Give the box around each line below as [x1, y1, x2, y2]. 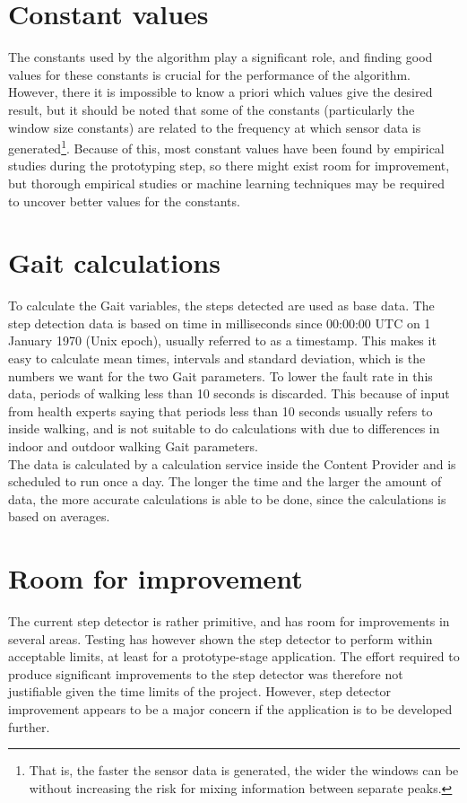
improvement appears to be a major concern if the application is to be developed [8, 700, 453, 719]
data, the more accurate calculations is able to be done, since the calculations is [8, 489, 446, 508]
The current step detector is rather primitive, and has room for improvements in [8, 612, 450, 631]
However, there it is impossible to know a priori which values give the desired [8, 83, 433, 101]
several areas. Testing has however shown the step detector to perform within [8, 629, 433, 648]
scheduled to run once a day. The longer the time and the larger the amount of [8, 472, 442, 491]
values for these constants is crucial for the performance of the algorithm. [8, 65, 411, 83]
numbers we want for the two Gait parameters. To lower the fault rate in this [8, 366, 433, 385]
